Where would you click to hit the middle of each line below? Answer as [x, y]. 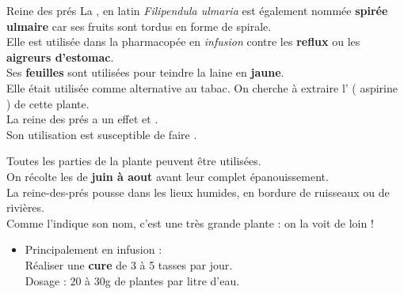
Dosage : [46, 280]
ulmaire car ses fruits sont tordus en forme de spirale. [139, 26]
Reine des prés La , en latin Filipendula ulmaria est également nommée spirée [197, 10]
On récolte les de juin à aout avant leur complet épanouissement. [168, 176]
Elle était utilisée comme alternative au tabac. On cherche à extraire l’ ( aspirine [202, 87]
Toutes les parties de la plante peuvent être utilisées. [134, 161]
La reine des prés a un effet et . [82, 119]
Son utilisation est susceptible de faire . [102, 134]
